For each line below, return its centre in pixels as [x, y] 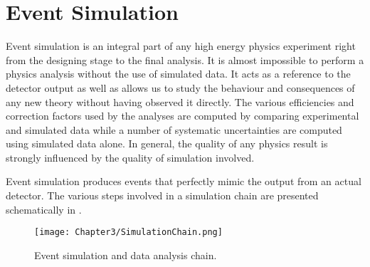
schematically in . [44, 209]
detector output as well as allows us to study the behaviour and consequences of [180, 87]
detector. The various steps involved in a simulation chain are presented [162, 195]
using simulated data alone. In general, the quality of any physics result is [167, 143]
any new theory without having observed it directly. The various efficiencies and [180, 101]
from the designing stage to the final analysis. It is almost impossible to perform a [185, 59]
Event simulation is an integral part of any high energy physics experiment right [181, 46]
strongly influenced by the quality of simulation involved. [130, 157]
